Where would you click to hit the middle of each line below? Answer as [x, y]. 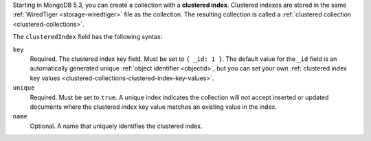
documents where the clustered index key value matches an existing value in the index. [154, 107]
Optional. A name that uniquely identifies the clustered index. [116, 126]
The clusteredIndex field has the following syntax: [88, 37]
